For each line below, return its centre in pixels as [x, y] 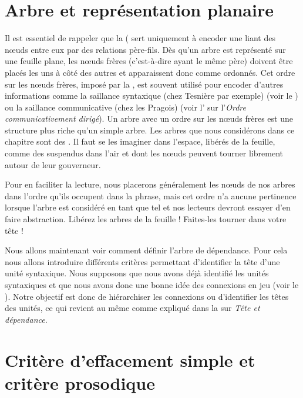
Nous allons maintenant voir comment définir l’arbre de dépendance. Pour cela [146, 250]
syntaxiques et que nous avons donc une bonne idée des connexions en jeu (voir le [152, 285]
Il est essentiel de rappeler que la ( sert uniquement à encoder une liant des [140, 38]
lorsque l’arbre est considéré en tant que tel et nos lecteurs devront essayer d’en [148, 207]
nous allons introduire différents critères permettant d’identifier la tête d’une [142, 261]
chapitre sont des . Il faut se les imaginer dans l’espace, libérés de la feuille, [140, 141]
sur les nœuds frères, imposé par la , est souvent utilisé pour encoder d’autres [144, 84]
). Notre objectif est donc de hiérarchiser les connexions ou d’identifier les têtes [147, 296]
